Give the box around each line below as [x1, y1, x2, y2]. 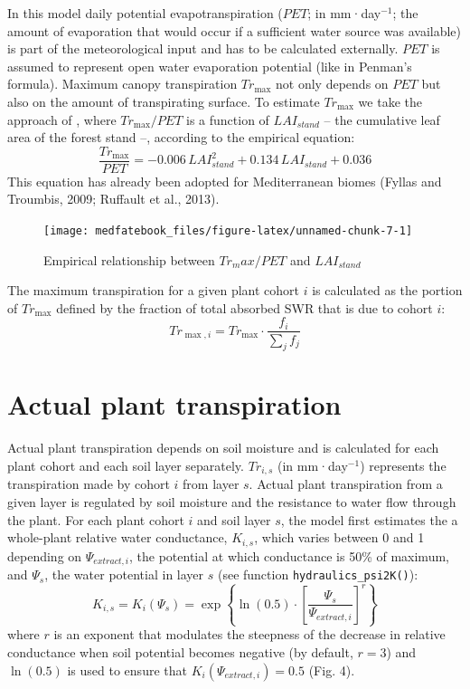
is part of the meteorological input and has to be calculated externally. [7, 39, 399, 58]
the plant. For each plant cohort [7, 510, 184, 529]
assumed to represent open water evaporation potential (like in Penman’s [7, 56, 412, 75]
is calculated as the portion [312, 281, 463, 300]
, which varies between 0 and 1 [254, 528, 425, 547]
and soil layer [197, 510, 271, 529]
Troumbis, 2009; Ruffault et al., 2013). [7, 189, 220, 208]
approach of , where [7, 110, 117, 129]
